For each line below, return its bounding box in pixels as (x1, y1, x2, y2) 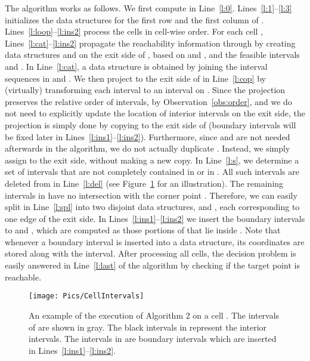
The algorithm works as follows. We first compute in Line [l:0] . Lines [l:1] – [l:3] (5, 2, 292, 14)
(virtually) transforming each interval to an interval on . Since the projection (5, 84, 286, 96)
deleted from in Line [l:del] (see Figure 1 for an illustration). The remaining (5, 177, 284, 189)
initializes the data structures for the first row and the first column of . (5, 13, 264, 26)
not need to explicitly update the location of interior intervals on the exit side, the (5, 107, 305, 119)
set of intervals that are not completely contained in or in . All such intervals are (5, 165, 299, 178)
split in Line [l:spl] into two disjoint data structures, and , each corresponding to (5, 200, 300, 213)
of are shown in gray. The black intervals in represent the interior (29, 320, 267, 333)
